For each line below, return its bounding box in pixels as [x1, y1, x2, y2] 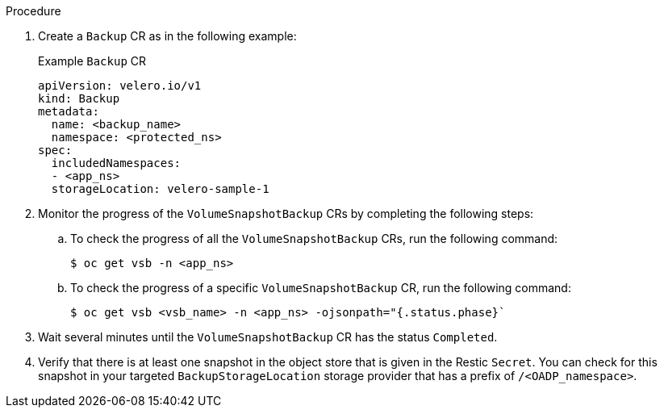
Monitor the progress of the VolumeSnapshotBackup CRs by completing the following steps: [38, 207, 534, 220]
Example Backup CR [38, 54, 147, 68]
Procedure [6, 4, 61, 18]
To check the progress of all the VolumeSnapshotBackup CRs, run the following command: [70, 232, 558, 245]
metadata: [38, 105, 99, 118]
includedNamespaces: [51, 157, 182, 169]
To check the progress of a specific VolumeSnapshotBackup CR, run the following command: [70, 281, 571, 295]
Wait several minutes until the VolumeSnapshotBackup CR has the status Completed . [38, 330, 498, 344]
